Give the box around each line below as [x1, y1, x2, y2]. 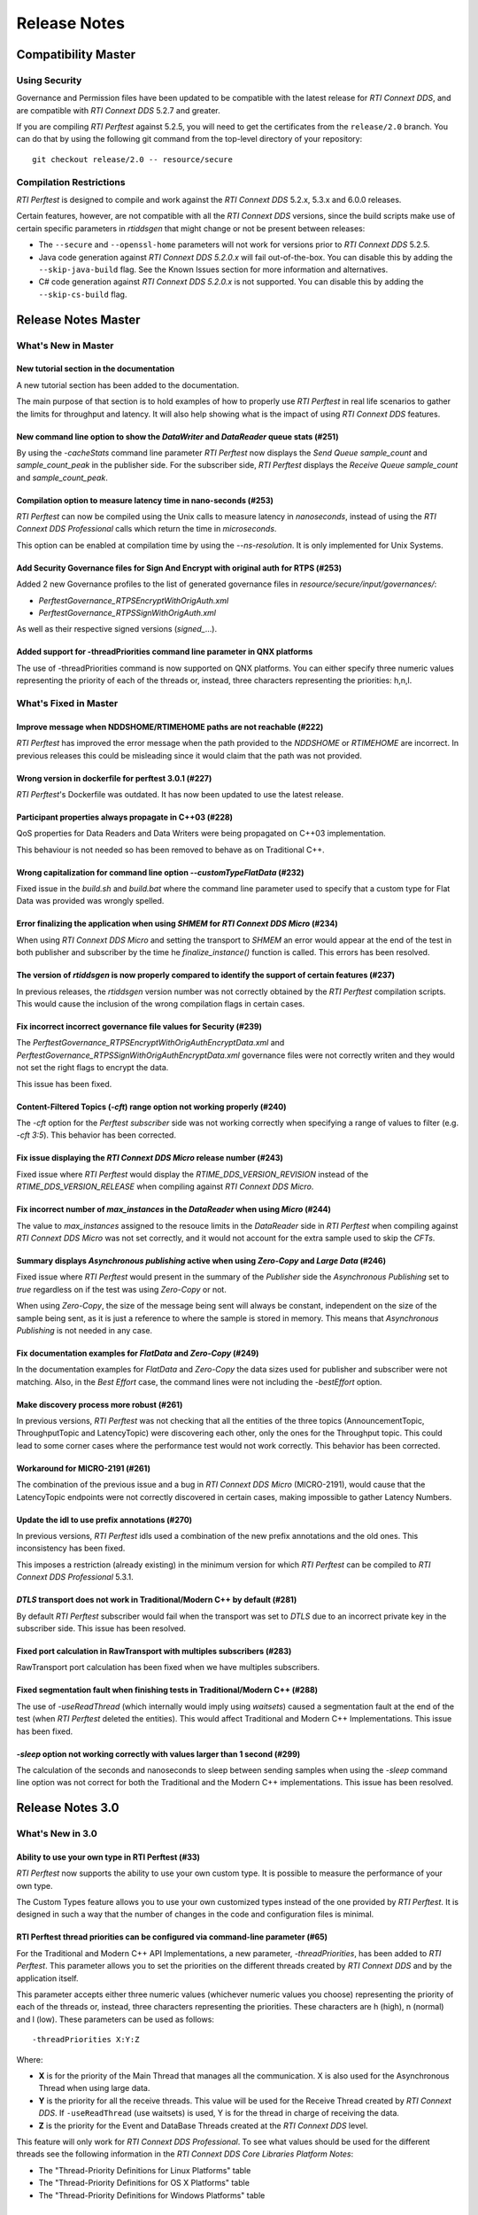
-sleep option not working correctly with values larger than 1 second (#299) [16, 1748, 301, 1759]
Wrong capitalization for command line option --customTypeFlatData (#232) [16, 867, 305, 877]
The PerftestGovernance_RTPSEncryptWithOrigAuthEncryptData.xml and [16, 1038, 285, 1048]
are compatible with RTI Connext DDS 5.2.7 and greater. [16, 105, 220, 115]
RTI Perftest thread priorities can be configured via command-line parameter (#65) [16, 1931, 328, 1942]
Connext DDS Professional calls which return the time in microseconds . [16, 524, 277, 534]
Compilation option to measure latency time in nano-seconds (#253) [16, 494, 274, 505]
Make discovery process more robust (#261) [16, 1399, 183, 1410]
